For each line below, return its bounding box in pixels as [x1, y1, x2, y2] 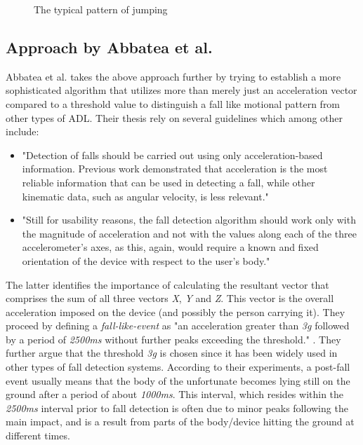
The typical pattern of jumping [34, 2, 168, 16]
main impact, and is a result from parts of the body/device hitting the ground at [6, 414, 355, 429]
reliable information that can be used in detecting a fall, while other [22, 174, 315, 189]
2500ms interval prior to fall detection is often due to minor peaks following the [6, 400, 348, 415]
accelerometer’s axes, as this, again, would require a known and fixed [22, 240, 319, 254]
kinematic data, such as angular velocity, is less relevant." [22, 189, 269, 203]
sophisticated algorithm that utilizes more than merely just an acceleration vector [6, 83, 357, 97]
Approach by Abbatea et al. [6, 36, 213, 57]
